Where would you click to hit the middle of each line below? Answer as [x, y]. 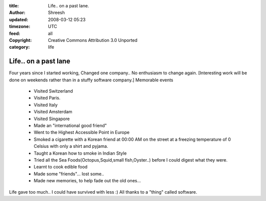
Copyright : [20, 40]
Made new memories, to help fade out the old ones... [87, 181]
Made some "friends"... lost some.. [69, 174]
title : [14, 6]
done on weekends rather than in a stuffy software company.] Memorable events [91, 80]
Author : [17, 13]
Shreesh [56, 13]
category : [19, 47]
